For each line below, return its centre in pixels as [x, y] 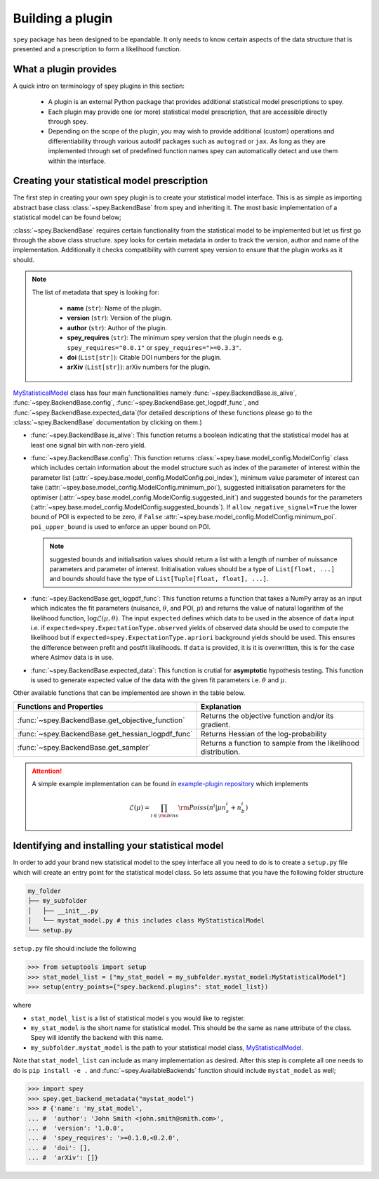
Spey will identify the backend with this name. [97, 1038]
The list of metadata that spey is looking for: [95, 292]
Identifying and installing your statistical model [118, 846]
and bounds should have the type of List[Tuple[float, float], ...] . [159, 579]
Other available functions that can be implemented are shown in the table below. [129, 693]
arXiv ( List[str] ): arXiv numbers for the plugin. [139, 367]
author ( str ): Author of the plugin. [117, 327]
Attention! [47, 771]
